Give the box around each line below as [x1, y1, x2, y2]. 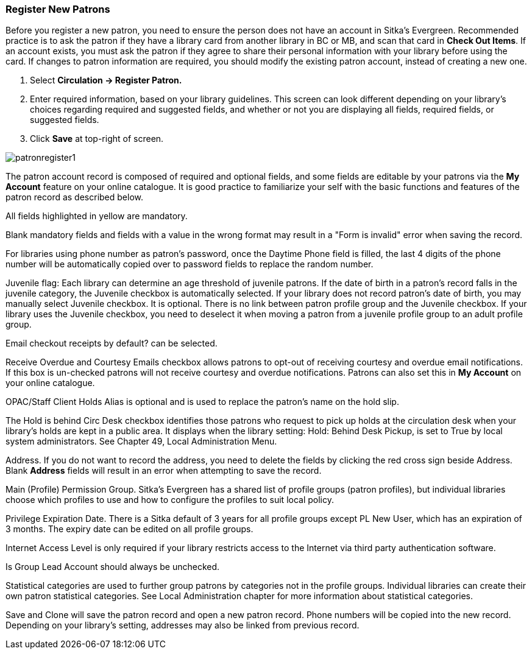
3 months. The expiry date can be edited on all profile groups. [5, 524, 254, 535]
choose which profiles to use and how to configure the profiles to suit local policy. [5, 494, 334, 505]
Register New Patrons [5, 3, 110, 15]
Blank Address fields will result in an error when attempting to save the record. [5, 465, 322, 476]
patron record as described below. [5, 192, 144, 203]
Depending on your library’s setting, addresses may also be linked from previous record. [5, 620, 360, 631]
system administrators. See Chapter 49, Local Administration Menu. [5, 436, 277, 447]
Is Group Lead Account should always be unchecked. [5, 561, 220, 572]
